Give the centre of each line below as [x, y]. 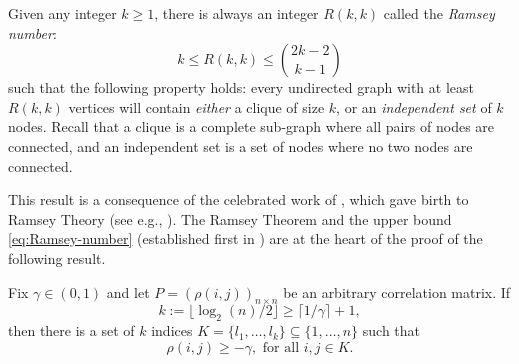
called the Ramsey [439, 13]
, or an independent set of [414, 106]
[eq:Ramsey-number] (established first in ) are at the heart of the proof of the [245, 238]
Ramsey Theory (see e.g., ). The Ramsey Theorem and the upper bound [230, 218]
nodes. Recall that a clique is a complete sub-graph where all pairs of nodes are [251, 126]
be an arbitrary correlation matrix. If [397, 291]
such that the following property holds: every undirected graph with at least [241, 87]
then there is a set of [71, 330]
